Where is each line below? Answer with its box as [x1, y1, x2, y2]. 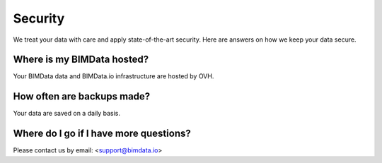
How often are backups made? [13, 90, 151, 102]
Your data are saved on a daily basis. [13, 109, 120, 118]
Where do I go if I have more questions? [13, 128, 191, 140]
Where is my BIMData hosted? [13, 54, 149, 66]
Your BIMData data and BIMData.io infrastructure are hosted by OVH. [13, 72, 214, 80]
